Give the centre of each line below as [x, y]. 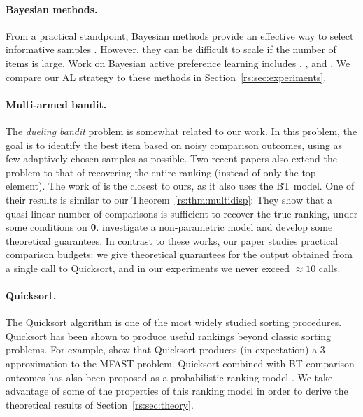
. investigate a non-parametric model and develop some [214, 227]
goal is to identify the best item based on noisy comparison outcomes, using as [174, 144]
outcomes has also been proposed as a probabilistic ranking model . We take [169, 377]
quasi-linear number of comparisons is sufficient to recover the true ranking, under [182, 213]
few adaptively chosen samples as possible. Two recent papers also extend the [171, 158]
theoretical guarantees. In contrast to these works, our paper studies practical [172, 240]
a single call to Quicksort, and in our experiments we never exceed [148, 268]
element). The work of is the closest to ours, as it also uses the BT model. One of [180, 186]
